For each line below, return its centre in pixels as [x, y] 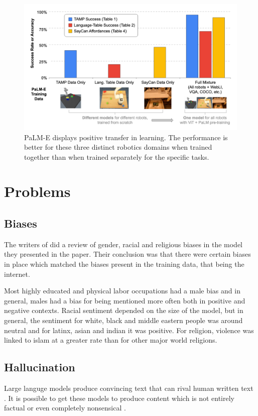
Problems [37, 191]
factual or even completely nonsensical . [65, 408]
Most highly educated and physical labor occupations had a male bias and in [122, 291]
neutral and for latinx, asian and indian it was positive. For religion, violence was [129, 330]
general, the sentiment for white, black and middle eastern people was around [123, 320]
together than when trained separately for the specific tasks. [117, 157]
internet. [17, 274]
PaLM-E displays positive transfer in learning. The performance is [126, 137]
